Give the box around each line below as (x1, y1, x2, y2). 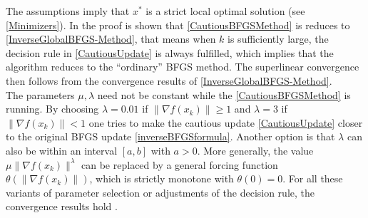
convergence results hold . (6, 199, 118, 214)
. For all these (282, 171, 343, 186)
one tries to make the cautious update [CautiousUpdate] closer (88, 115, 363, 130)
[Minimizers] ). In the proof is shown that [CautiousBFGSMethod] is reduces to (6, 17, 350, 32)
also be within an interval (6, 142, 118, 157)
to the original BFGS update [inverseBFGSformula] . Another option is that (6, 129, 335, 144)
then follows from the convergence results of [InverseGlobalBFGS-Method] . (6, 73, 332, 88)
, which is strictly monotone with (89, 171, 234, 186)
